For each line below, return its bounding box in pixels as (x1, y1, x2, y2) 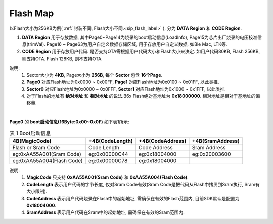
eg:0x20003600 (192, 151, 231, 157)
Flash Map (9, 8, 54, 19)
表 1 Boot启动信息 (9, 129, 51, 136)
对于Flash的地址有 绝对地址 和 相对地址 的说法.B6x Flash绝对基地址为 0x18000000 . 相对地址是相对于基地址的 (26, 93, 256, 99)
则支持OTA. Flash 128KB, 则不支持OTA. (22, 55, 103, 62)
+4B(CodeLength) (88, 138, 133, 144)
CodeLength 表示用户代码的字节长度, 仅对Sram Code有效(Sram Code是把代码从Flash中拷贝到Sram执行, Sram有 (26, 181, 260, 187)
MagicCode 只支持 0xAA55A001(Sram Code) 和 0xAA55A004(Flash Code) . (26, 174, 189, 180)
